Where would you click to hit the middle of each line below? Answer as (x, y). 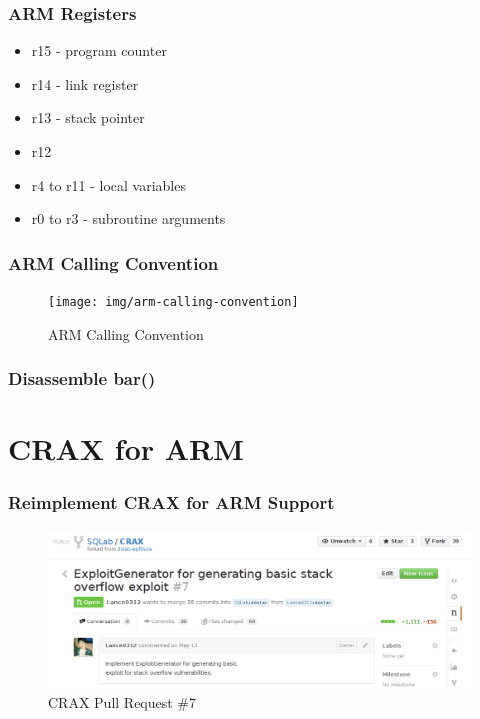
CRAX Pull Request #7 (122, 702)
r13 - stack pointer (88, 117)
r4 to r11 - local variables (108, 184)
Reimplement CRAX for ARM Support (171, 502)
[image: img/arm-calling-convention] (173, 302)
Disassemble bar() (82, 378)
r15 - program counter (99, 50)
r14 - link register (85, 83)
